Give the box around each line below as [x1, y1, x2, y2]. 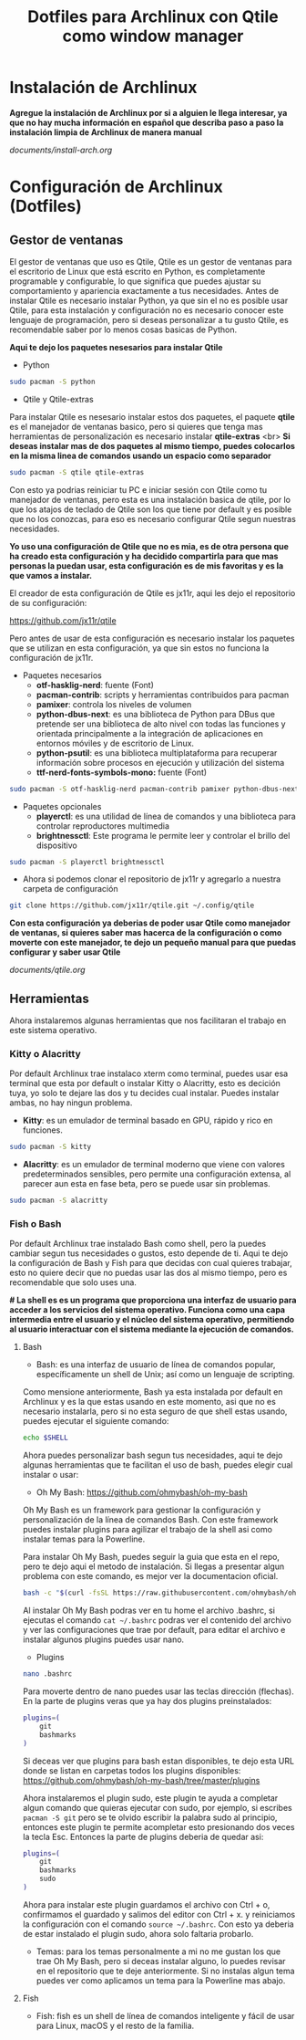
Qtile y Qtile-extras [22, 393, 94, 404]
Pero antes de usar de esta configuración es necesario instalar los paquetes [9, 633, 295, 643]
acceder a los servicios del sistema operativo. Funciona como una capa [9, 1304, 285, 1315]
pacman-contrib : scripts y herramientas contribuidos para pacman [36, 689, 290, 700]
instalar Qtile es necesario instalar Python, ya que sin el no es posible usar [9, 295, 289, 306]
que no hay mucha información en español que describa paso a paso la [9, 117, 284, 128]
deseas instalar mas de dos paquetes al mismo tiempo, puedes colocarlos [9, 440, 296, 451]
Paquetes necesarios [22, 669, 102, 681]
